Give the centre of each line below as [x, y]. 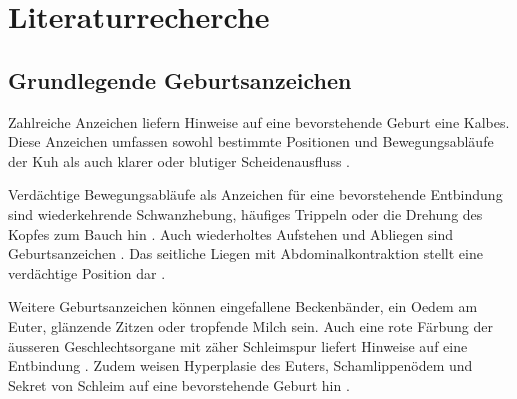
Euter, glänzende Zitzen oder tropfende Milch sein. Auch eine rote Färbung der [250, 325]
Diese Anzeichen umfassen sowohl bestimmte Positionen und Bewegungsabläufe [251, 141]
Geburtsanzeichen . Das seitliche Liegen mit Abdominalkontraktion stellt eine [245, 253]
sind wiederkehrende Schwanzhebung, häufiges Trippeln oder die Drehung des [245, 213]
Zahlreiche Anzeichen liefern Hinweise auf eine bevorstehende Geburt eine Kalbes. [259, 121]
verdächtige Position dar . [87, 272]
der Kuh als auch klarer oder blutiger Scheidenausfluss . [179, 160]
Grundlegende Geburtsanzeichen [180, 79]
